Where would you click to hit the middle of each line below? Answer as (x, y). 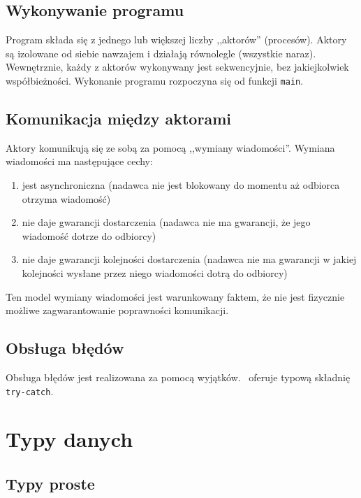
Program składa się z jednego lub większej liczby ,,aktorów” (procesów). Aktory (176, 40)
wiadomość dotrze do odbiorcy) (89, 235)
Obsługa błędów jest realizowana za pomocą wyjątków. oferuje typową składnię (178, 377)
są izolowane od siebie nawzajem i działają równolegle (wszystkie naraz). (161, 53)
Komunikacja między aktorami (118, 119)
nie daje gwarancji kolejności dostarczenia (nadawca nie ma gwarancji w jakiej (189, 259)
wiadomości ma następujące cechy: (79, 161)
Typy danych (69, 439)
